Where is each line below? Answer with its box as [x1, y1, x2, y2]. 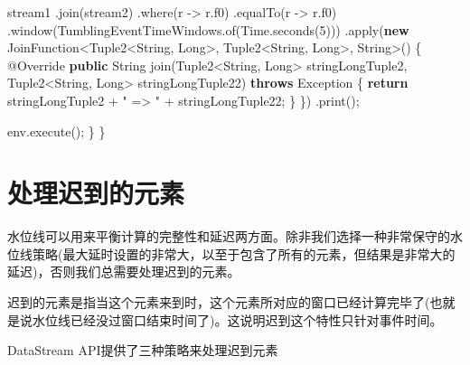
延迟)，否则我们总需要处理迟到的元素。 [7, 262, 240, 281]
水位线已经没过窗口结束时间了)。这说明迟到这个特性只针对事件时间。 [32, 310, 443, 329]
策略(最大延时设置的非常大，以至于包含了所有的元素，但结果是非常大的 [32, 244, 456, 263]
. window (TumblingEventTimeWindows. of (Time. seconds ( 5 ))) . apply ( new [7, 20, 409, 39]
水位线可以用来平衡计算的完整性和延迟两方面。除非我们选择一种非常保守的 [7, 227, 450, 246]
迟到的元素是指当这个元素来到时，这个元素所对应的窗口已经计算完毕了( [7, 293, 430, 312]
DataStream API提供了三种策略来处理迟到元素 [7, 341, 278, 360]
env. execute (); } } [7, 121, 106, 140]
